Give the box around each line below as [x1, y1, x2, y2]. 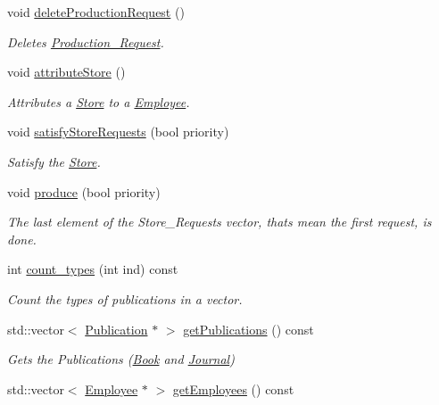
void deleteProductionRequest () [7, 3, 185, 21]
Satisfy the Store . [7, 152, 101, 170]
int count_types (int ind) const [7, 260, 178, 278]
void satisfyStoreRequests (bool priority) [7, 122, 229, 141]
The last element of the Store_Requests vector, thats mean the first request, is [7, 212, 432, 231]
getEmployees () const [172, 379, 294, 398]
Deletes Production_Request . [7, 32, 164, 51]
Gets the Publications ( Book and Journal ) [7, 350, 235, 368]
